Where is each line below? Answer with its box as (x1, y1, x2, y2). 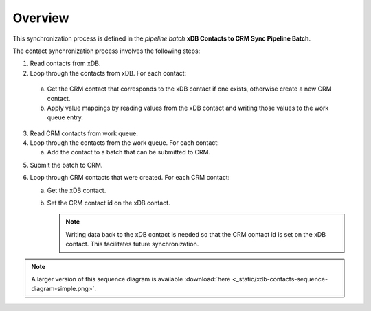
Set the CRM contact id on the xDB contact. (47, 199, 171, 207)
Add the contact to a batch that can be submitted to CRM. (47, 148, 211, 157)
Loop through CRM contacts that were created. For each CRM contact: (30, 174, 230, 182)
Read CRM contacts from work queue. (30, 129, 139, 137)
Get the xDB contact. (47, 186, 106, 194)
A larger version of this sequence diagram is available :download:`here (31, 275, 231, 283)
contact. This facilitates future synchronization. (65, 240, 199, 249)
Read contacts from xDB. (30, 59, 101, 68)
